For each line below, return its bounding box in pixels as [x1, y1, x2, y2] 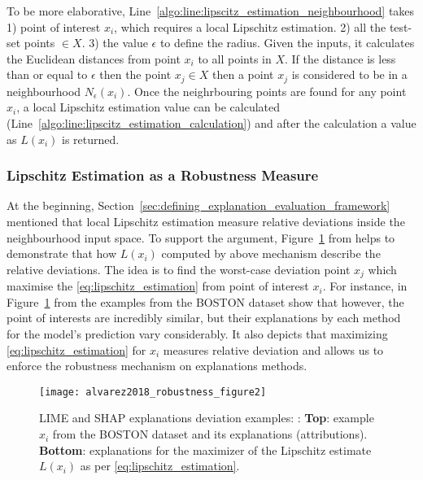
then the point [99, 66, 172, 83]
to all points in [198, 50, 272, 67]
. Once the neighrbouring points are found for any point [127, 82, 407, 99]
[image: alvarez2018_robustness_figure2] [39, 386, 267, 398]
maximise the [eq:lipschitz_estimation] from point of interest [7, 277, 309, 295]
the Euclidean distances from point [7, 50, 181, 67]
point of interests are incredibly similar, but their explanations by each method [7, 309, 401, 326]
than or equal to [7, 66, 88, 83]
